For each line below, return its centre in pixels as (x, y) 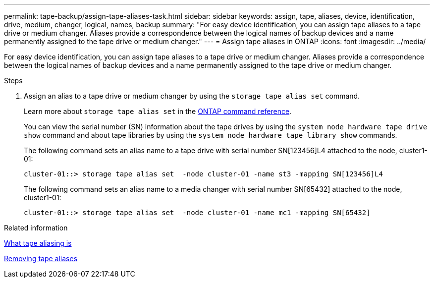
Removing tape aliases (41, 258)
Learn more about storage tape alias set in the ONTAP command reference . (158, 111)
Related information (36, 228)
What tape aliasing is (38, 243)
